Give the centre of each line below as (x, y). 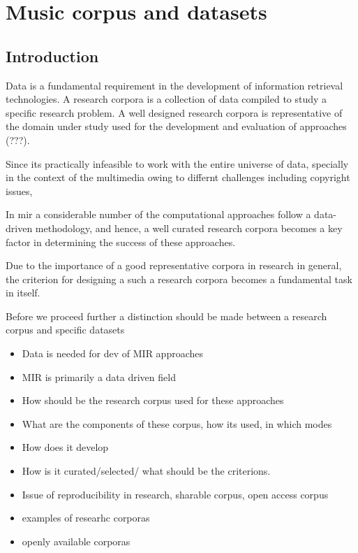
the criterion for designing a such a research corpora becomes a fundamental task (179, 279)
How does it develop (65, 447)
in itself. (23, 293)
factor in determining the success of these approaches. (121, 242)
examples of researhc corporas (86, 518)
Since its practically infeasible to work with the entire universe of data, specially (177, 163)
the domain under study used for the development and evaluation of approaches (176, 126)
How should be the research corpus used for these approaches (153, 400)
